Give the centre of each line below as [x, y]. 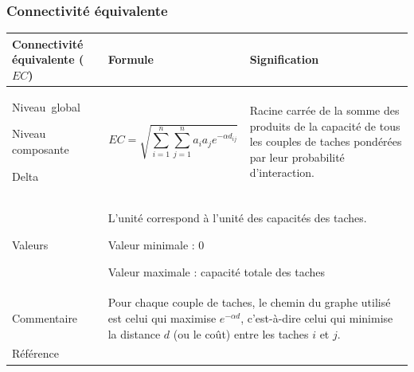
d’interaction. [282, 172]
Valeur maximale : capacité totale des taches [217, 271]
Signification [284, 59]
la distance [134, 333]
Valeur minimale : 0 [156, 244]
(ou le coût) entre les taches [241, 333]
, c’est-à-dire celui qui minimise [317, 318]
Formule [131, 59]
